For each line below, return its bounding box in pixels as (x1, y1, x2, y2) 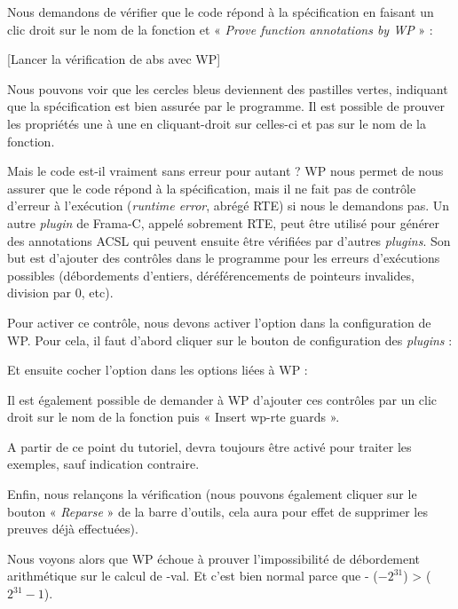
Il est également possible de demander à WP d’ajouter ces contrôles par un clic (7, 390, 438, 408)
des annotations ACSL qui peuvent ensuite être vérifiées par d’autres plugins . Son (7, 231, 451, 249)
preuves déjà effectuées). (7, 519, 138, 538)
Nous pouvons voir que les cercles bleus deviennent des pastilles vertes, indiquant (7, 79, 448, 98)
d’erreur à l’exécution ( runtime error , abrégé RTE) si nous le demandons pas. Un (7, 196, 450, 215)
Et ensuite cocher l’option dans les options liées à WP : (7, 360, 308, 379)
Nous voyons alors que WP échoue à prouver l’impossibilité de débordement (7, 549, 421, 567)
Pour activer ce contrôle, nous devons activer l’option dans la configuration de (7, 312, 431, 331)
